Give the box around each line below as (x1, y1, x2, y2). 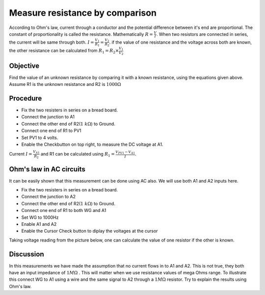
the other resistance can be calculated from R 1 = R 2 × (9, 48, 119, 55)
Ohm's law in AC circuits (9, 165, 85, 173)
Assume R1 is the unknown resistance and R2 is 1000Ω (9, 81, 121, 87)
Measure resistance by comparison (9, 7, 157, 18)
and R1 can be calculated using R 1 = (40, 151, 115, 158)
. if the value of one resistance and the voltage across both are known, (109, 39, 252, 45)
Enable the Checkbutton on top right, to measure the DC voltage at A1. (21, 141, 163, 147)
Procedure (9, 94, 42, 103)
